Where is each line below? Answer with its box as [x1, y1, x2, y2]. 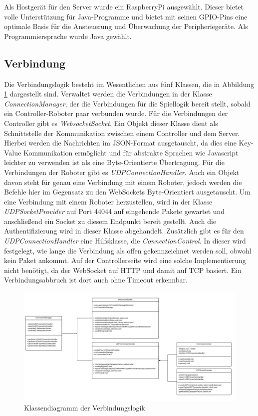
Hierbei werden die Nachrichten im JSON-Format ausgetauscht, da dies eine [4, 137, 237, 148]
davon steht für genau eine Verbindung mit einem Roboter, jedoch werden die [4, 176, 242, 187]
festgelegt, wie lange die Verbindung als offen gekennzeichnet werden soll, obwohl [4, 245, 252, 255]
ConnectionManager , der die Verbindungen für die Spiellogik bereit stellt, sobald [4, 98, 251, 108]
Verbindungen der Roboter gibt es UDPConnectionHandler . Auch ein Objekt [4, 166, 240, 177]
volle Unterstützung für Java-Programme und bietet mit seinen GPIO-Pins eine [4, 11, 248, 21]
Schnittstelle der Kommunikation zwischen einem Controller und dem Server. [4, 127, 240, 138]
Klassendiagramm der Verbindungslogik [24, 402, 145, 413]
